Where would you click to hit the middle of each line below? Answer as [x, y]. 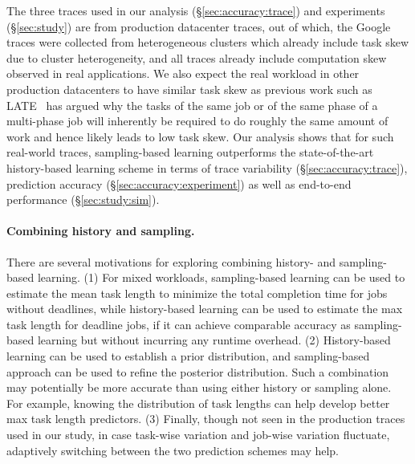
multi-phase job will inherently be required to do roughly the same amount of [197, 121]
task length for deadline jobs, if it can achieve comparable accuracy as [179, 324]
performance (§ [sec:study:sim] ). [83, 199]
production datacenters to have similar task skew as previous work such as [189, 89]
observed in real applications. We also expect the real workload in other [183, 73]
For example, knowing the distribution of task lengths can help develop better [198, 403]
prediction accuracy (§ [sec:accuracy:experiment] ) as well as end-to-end [179, 183]
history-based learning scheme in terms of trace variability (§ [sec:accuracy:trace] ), [207, 167]
